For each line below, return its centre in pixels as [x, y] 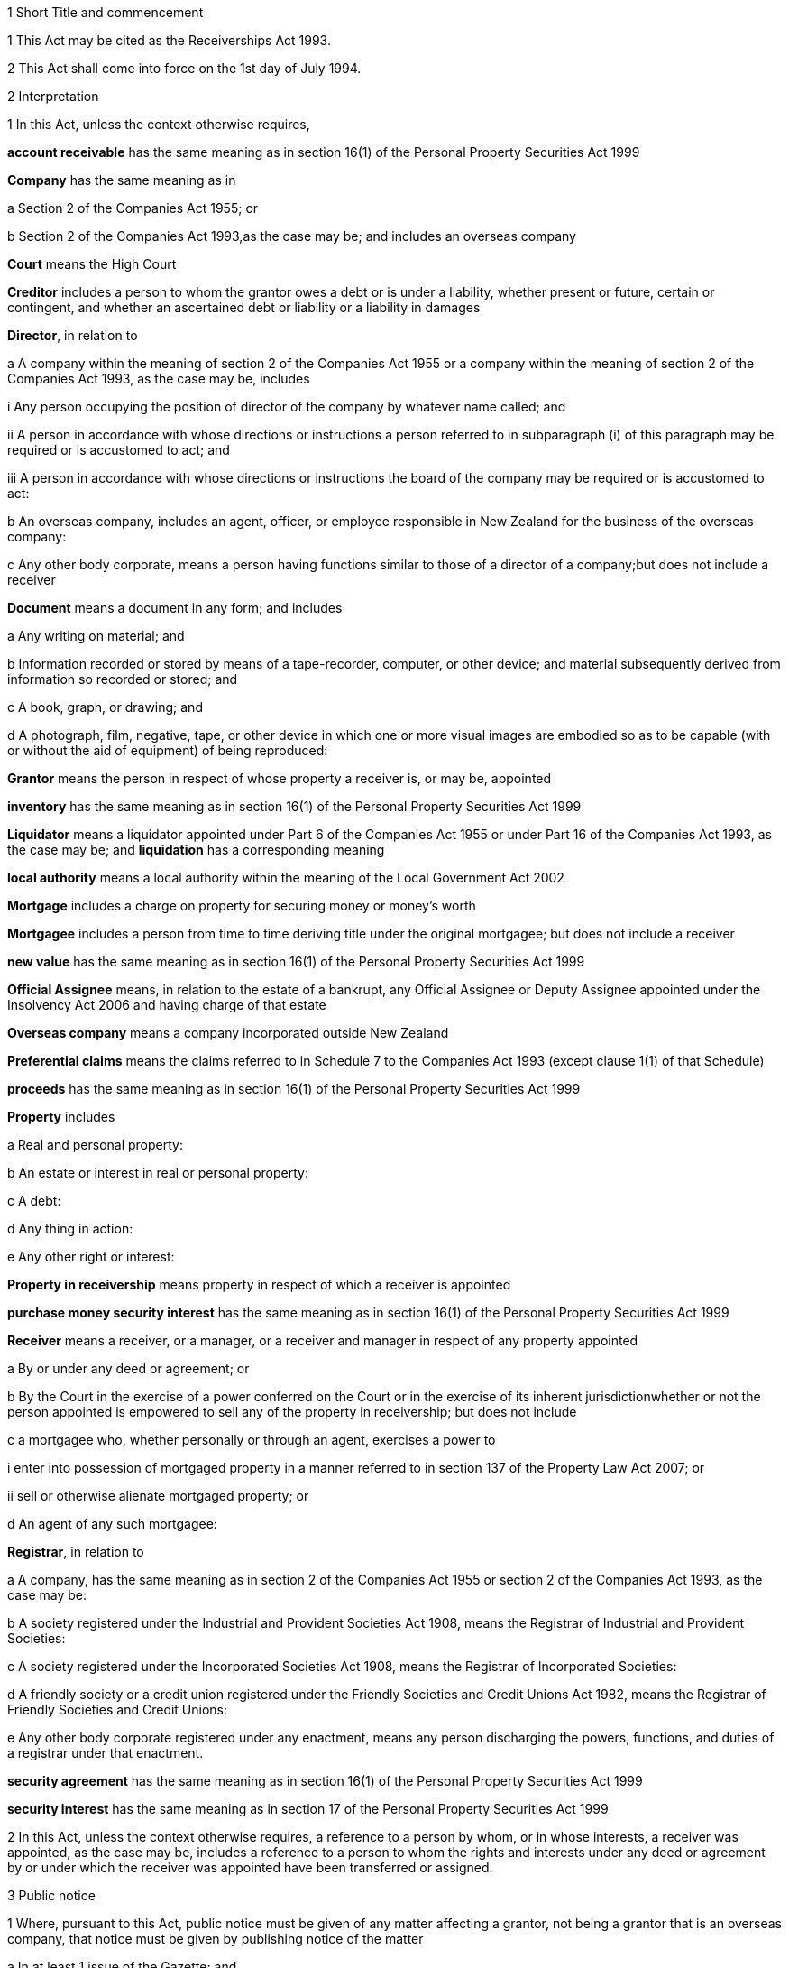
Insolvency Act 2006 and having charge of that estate [167, 1005]
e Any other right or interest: [91, 1257]
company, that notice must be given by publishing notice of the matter [216, 1939]
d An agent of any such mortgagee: [112, 1524]
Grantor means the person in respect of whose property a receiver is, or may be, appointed [280, 778]
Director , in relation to [73, 335]
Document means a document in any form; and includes [175, 608]
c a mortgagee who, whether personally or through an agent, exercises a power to [252, 1440]
